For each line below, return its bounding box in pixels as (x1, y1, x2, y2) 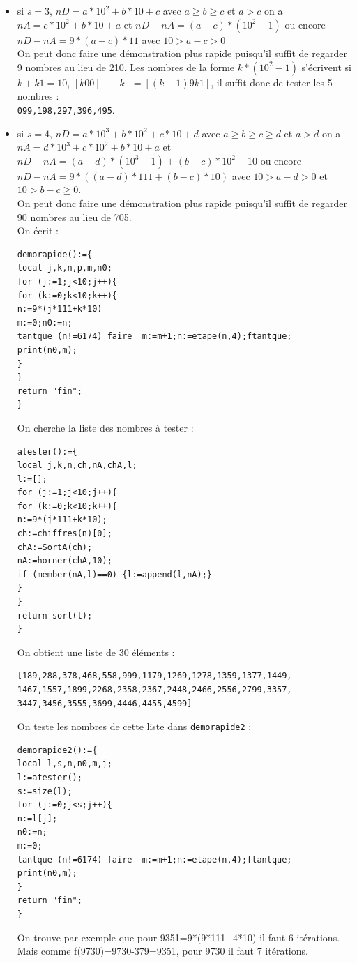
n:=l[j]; (17, 813, 58, 824)
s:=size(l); (17, 786, 73, 796)
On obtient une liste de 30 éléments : (17, 644, 175, 659)
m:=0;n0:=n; (17, 317, 73, 328)
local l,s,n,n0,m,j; (17, 759, 112, 769)
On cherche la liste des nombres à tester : (17, 420, 194, 434)
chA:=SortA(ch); (17, 542, 93, 552)
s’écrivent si (301, 59, 351, 74)
